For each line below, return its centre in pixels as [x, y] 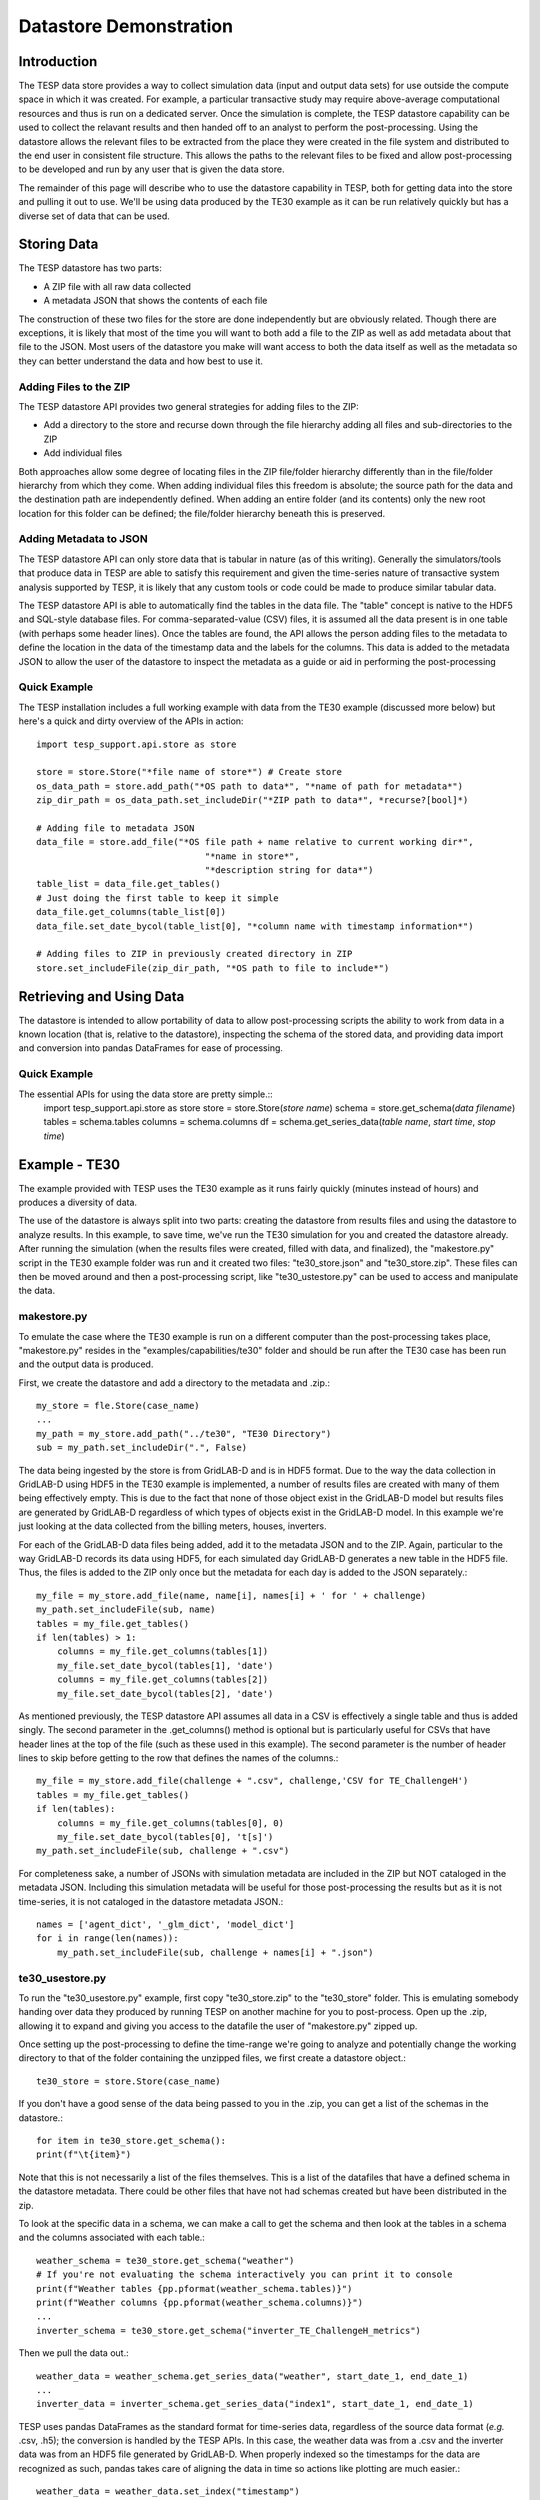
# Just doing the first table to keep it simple [157, 898]
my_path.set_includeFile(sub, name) [126, 1609]
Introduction [58, 61]
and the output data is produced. [86, 1364]
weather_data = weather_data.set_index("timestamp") [168, 2491]
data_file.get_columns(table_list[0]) [131, 912]
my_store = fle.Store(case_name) [118, 1406]
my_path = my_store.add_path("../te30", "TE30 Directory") [184, 1433]
